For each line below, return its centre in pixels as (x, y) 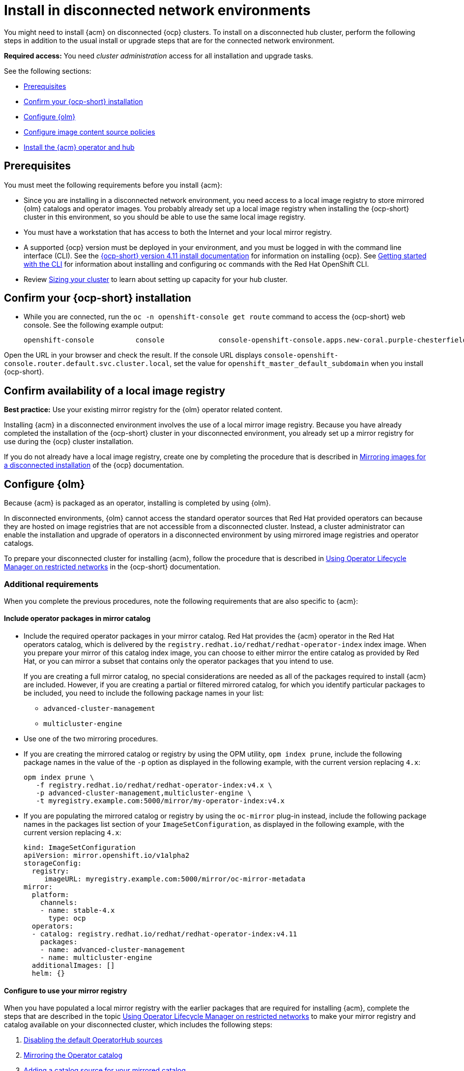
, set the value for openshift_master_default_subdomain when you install (297, 364)
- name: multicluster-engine (96, 958)
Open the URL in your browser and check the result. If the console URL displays (133, 355)
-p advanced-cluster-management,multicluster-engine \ (144, 793)
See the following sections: (48, 71)
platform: (50, 895)
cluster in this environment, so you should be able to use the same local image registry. (165, 217)
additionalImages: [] (73, 966)
